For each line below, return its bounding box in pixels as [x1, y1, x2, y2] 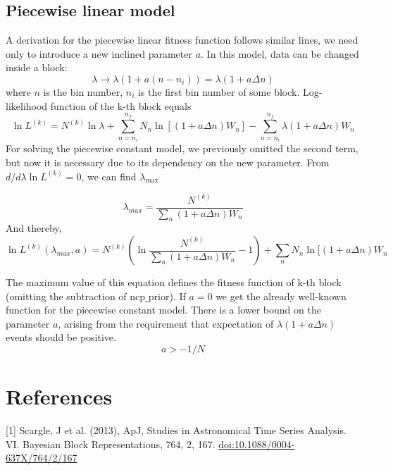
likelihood [6, 98, 48, 113]
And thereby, [6, 221, 62, 235]
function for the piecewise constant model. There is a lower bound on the [6, 302, 321, 317]
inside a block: [6, 60, 68, 75]
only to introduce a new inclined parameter [6, 46, 192, 61]
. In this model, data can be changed [201, 46, 359, 61]
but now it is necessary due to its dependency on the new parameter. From [6, 155, 330, 169]
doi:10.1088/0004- [218, 436, 295, 451]
